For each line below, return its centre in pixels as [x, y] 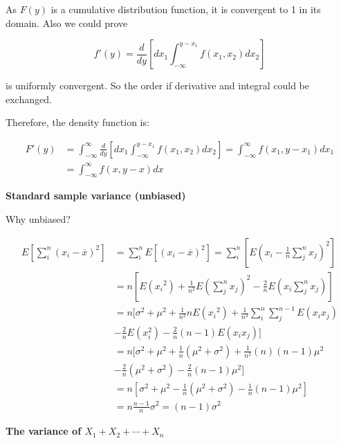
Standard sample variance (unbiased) [96, 196]
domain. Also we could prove [67, 22]
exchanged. [29, 99]
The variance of [44, 431]
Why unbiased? [38, 218]
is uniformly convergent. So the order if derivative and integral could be [158, 85]
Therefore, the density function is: [77, 122]
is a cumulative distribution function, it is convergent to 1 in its [186, 9]
